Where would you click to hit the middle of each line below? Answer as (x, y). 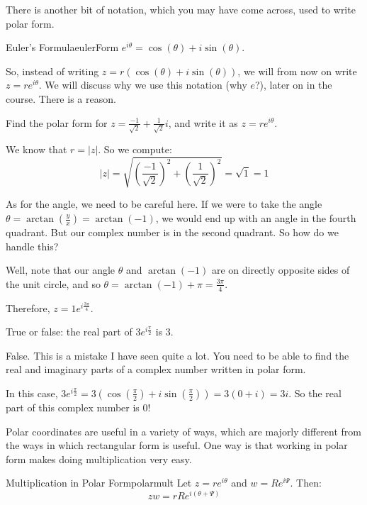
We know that (36, 149)
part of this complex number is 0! (78, 407)
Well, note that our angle (61, 270)
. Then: (306, 483)
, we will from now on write (297, 71)
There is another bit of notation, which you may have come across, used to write (181, 9)
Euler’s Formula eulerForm (62, 47)
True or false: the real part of (69, 332)
